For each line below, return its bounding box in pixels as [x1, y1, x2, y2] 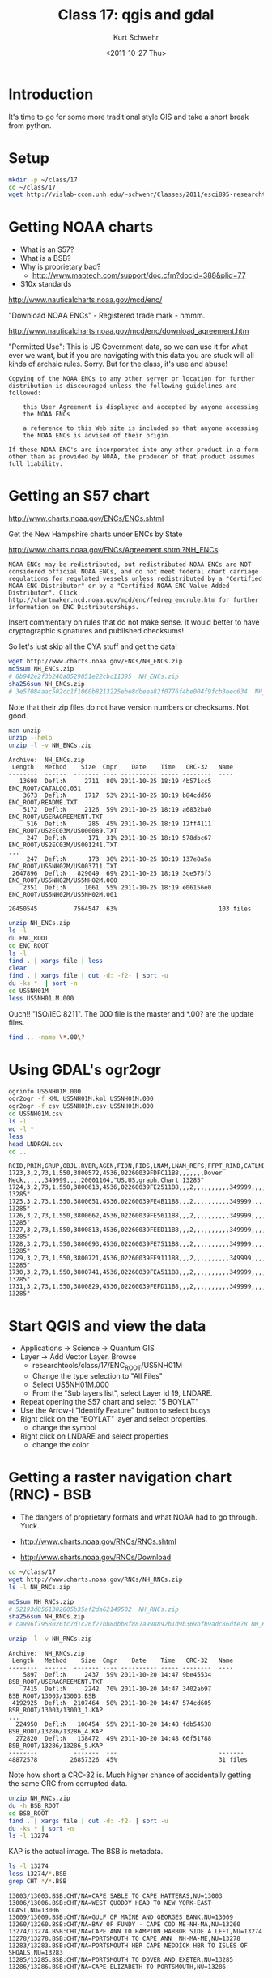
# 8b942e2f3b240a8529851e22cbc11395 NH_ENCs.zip [8, 672, 180, 680]
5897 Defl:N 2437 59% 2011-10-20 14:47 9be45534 [23, 1671, 212, 1679]
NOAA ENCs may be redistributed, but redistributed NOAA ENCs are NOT [8, 561, 252, 569]
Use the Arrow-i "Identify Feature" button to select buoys [19, 1405, 211, 1415]
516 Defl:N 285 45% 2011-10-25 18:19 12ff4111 [26, 820, 212, 828]
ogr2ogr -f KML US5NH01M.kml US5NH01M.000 [8, 1095, 154, 1103]
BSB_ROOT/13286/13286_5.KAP [8, 1741, 104, 1750]
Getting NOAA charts [8, 218, 154, 237]
